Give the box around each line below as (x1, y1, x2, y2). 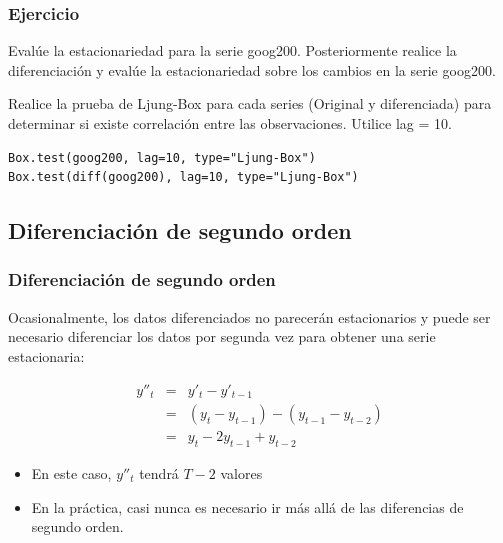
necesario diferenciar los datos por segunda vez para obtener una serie (8, 326, 436, 347)
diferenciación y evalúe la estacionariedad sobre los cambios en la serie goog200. (8, 59, 496, 80)
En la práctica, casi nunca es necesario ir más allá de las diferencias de (31, 496, 464, 517)
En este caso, (31, 462, 112, 483)
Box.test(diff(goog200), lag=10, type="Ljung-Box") (8, 170, 359, 185)
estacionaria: (8, 345, 85, 366)
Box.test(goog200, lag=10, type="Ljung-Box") (8, 150, 316, 165)
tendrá (139, 462, 179, 483)
